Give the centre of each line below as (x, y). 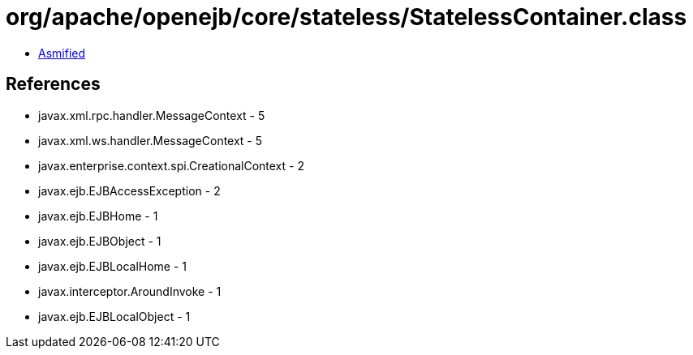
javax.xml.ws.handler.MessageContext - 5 (151, 140)
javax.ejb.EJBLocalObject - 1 (114, 316)
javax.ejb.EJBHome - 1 (98, 216)
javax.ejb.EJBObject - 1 (100, 241)
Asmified (62, 53)
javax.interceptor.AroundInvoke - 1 (130, 291)
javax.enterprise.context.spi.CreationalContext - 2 (171, 165)
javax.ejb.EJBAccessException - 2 (129, 190)
